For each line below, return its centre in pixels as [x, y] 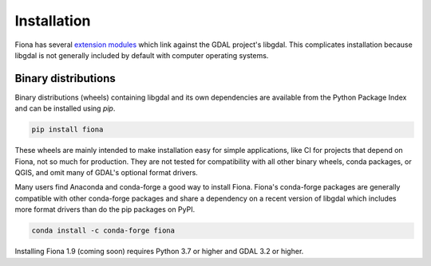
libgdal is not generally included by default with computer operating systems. [142, 55]
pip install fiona [67, 130]
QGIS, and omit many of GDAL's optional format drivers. [107, 172]
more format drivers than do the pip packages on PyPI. [105, 209]
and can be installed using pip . [65, 108]
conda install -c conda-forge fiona [103, 231]
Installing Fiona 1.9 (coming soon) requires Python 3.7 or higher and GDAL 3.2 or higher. [159, 252]
